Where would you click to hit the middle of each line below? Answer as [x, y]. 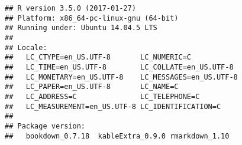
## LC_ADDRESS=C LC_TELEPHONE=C [102, 96]
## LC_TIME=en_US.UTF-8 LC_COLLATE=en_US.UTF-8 [119, 67]
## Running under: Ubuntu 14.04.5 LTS [81, 28]
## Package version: [45, 126]
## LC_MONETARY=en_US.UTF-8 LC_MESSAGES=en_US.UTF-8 [121, 77]
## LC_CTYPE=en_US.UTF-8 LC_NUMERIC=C [98, 57]
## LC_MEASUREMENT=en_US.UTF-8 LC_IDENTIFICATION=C [113, 106]
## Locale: [26, 47]
